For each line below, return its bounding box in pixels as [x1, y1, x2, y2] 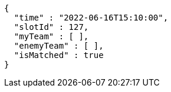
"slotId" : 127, [14, 22, 89, 32]
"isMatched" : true [14, 50, 104, 60]
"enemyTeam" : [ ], [14, 41, 104, 50]
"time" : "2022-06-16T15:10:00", [14, 13, 169, 22]
